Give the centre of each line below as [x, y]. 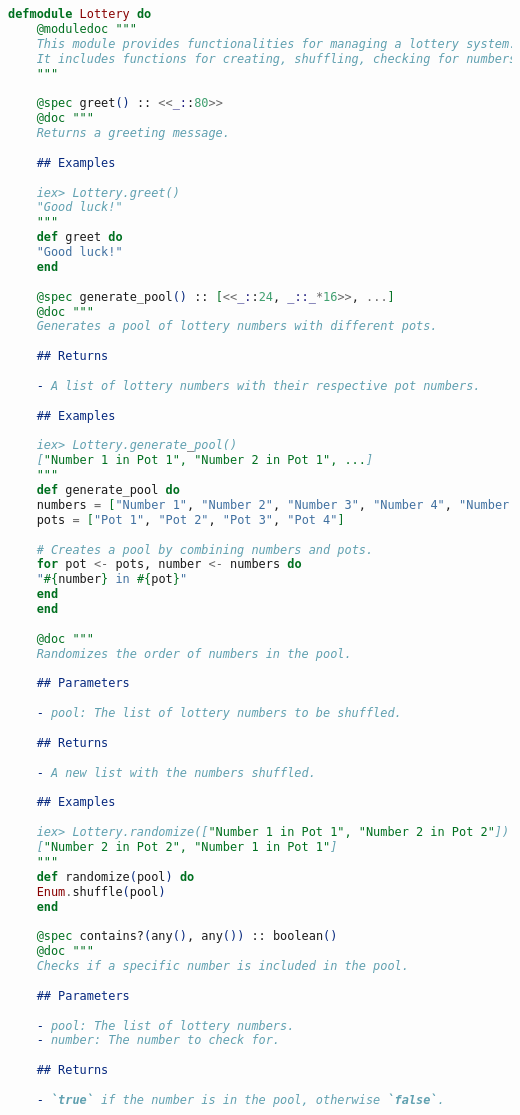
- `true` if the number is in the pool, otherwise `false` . [240, 1099]
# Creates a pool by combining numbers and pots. [205, 549]
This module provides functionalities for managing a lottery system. [276, 43]
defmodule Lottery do [80, 14]
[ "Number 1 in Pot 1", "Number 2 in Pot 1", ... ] [205, 460]
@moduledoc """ [86, 28]
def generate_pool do [108, 490]
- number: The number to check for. [158, 1040]
